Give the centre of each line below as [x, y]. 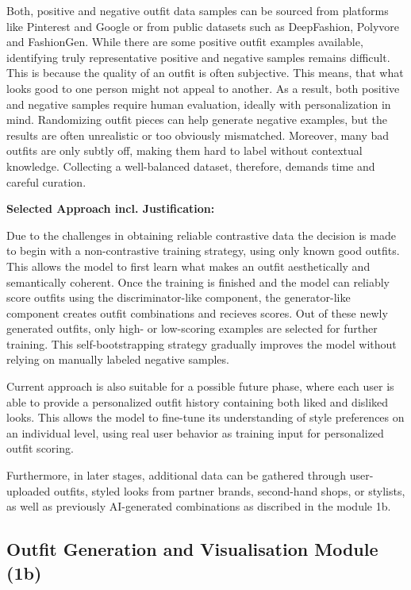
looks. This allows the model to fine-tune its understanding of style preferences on [205, 417]
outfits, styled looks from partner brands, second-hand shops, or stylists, [229, 490]
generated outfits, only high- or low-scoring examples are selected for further [192, 328]
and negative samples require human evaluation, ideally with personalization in [199, 104]
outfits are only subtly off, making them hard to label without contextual [184, 150]
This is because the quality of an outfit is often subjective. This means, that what [205, 73]
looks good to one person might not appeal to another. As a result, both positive [203, 88]
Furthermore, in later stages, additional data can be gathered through [177, 475]
